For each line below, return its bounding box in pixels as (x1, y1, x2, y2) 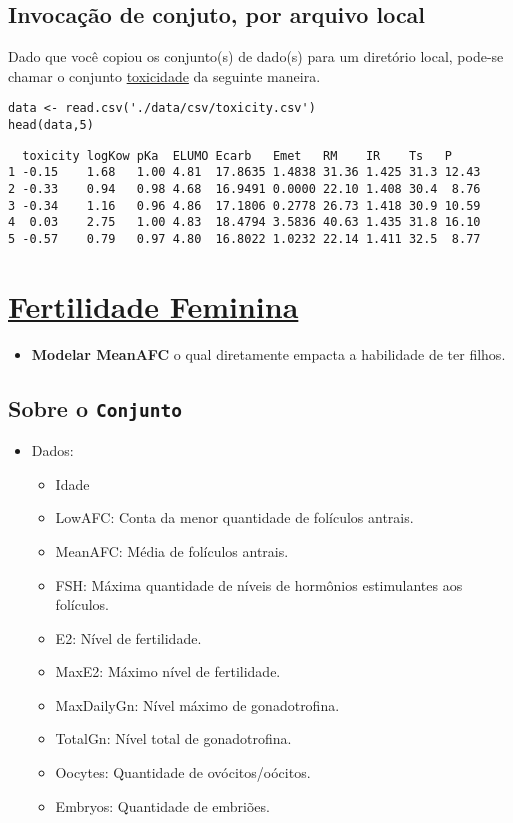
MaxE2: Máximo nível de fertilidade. (55, 661, 281, 682)
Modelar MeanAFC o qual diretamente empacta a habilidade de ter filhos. (31, 343, 506, 364)
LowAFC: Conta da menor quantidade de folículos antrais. (55, 507, 414, 528)
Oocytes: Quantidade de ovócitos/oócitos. (55, 762, 311, 783)
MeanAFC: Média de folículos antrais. (55, 540, 289, 561)
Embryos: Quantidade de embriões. (55, 795, 270, 816)
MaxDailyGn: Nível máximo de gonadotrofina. (55, 694, 340, 715)
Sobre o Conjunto (8, 392, 183, 423)
